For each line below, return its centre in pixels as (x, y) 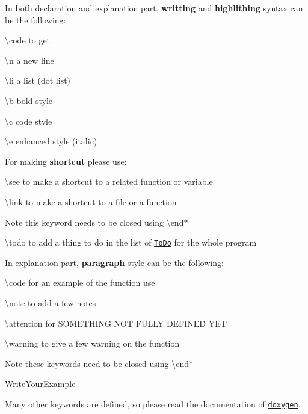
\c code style (29, 121)
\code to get (28, 40)
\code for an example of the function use (80, 283)
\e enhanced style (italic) (51, 141)
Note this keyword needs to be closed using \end (94, 222)
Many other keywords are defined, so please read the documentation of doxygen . (153, 403)
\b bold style (29, 100)
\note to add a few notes (51, 302)
